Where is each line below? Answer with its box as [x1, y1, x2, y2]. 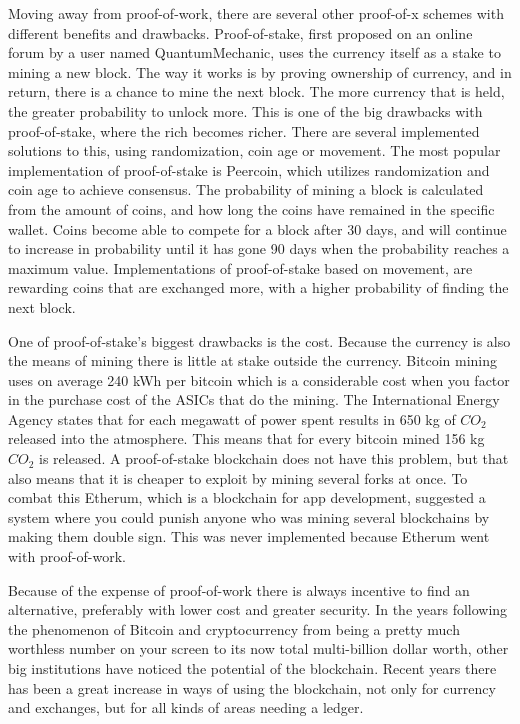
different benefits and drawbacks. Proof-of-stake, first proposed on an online [8, 22, 473, 43]
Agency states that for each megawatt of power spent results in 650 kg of [8, 408, 456, 429]
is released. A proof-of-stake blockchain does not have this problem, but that [39, 448, 509, 469]
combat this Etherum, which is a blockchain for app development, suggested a [8, 487, 486, 508]
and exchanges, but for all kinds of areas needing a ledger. [8, 697, 364, 718]
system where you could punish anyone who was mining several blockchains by [8, 506, 490, 527]
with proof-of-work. [8, 546, 126, 567]
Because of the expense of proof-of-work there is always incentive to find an [8, 579, 470, 600]
